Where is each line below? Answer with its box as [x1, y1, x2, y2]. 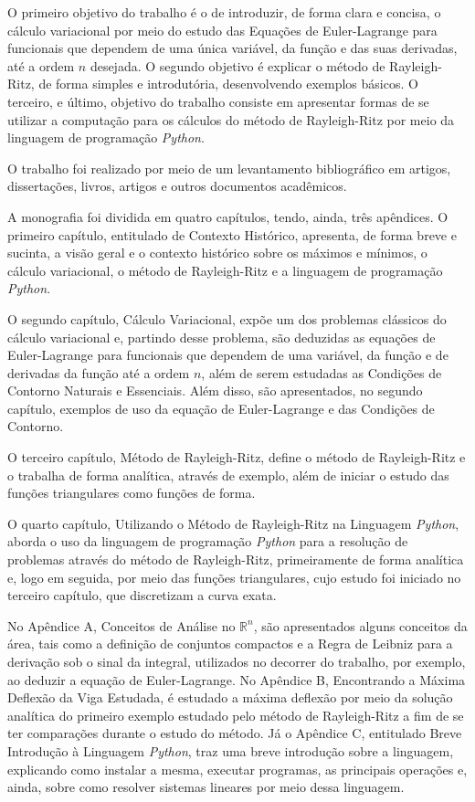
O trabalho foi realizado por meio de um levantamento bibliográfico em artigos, [7, 158, 451, 177]
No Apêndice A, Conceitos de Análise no [7, 616, 236, 635]
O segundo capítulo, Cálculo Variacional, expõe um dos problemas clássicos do [7, 309, 447, 328]
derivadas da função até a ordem [7, 363, 190, 382]
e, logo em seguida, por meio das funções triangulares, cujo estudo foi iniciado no [7, 567, 461, 586]
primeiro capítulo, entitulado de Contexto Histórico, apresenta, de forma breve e [7, 225, 457, 244]
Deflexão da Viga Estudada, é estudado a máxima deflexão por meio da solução [7, 688, 453, 707]
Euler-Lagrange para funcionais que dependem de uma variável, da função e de [7, 345, 449, 364]
